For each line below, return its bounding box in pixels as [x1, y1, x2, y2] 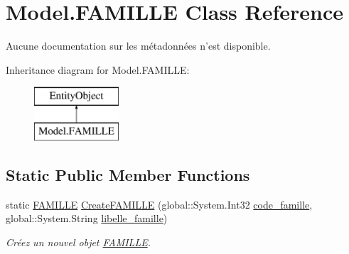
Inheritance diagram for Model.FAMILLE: [6, 62, 190, 77]
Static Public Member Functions [6, 163, 250, 185]
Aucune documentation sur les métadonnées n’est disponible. [6, 38, 271, 53]
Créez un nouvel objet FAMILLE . [6, 234, 151, 249]
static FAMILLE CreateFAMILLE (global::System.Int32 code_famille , [6, 197, 313, 211]
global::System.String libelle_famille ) [6, 211, 168, 226]
